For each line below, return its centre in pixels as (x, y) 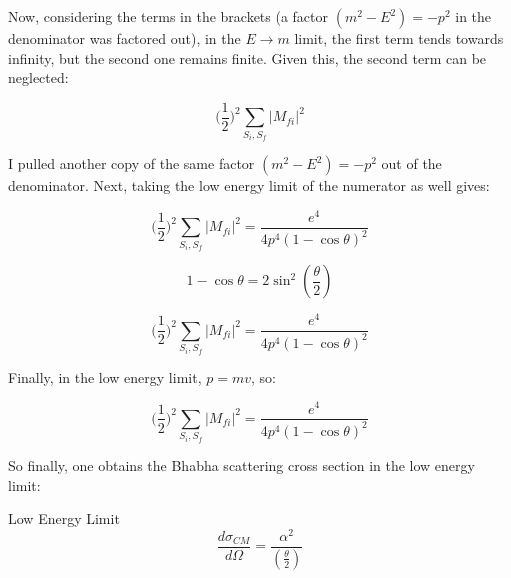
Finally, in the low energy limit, (105, 376)
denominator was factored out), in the (124, 38)
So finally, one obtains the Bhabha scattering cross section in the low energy (241, 464)
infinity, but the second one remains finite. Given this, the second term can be (247, 57)
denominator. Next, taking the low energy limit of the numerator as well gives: (249, 185)
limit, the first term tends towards (399, 38)
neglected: (38, 77)
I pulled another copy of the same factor (131, 163)
